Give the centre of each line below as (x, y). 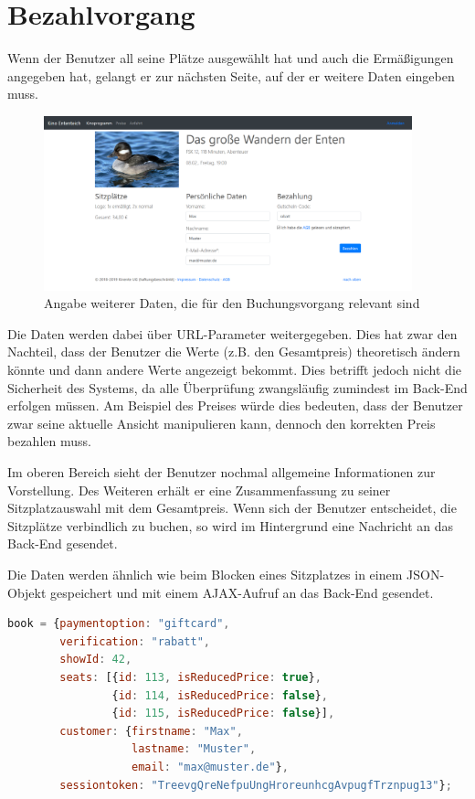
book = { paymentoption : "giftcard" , (119, 624)
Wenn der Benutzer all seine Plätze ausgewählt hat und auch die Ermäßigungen (231, 58)
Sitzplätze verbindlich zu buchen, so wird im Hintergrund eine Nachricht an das (231, 525)
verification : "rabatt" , (135, 641)
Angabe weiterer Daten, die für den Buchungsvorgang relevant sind (232, 303)
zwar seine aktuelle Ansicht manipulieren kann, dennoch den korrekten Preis (222, 423)
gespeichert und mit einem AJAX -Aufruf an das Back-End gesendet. (242, 592)
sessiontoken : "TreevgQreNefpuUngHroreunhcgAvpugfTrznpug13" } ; (256, 785)
